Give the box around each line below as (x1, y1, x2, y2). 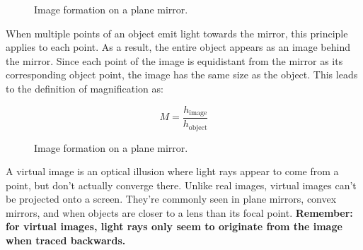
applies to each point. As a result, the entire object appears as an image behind (6, 40, 350, 54)
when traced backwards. (6, 233, 126, 248)
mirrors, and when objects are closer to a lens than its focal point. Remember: (6, 205, 353, 220)
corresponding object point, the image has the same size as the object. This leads (6, 67, 358, 82)
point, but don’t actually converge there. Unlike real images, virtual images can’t (6, 177, 357, 192)
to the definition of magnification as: (6, 81, 163, 95)
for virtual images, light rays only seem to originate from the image (6, 219, 342, 234)
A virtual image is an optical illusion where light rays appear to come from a (6, 164, 339, 179)
